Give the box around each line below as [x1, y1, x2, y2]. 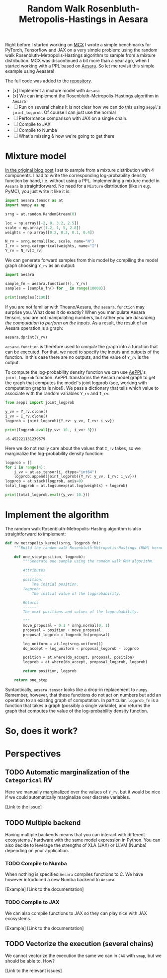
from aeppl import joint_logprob [5, 400, 75, 405]
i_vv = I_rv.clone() [5, 414, 48, 419]
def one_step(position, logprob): [14, 554, 85, 559]
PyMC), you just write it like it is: [5, 188, 71, 195]
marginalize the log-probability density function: [5, 450, 104, 457]
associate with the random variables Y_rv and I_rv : [5, 390, 110, 397]
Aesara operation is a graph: [5, 325, 64, 331]
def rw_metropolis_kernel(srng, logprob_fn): [5, 540, 101, 545]
